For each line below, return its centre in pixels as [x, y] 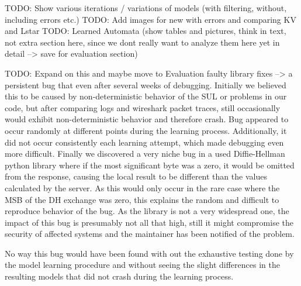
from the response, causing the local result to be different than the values [136, 176]
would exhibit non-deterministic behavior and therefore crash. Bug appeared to [147, 119]
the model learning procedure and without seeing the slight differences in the [142, 265]
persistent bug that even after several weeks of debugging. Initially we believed [146, 85]
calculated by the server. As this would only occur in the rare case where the [142, 187]
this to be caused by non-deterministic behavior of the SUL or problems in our [146, 96]
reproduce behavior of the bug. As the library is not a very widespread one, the [147, 211]
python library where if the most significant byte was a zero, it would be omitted [150, 165]
